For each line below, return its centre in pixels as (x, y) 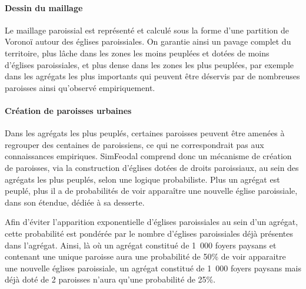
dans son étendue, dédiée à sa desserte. (75, 202)
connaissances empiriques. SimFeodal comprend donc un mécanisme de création (148, 156)
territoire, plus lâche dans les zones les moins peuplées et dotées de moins (137, 53)
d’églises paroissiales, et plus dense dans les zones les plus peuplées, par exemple (149, 64)
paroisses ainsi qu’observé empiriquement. (80, 87)
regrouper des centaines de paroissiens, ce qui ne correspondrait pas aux (134, 144)
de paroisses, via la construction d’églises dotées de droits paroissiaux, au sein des (152, 167)
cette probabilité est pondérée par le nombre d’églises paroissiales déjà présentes (149, 233)
